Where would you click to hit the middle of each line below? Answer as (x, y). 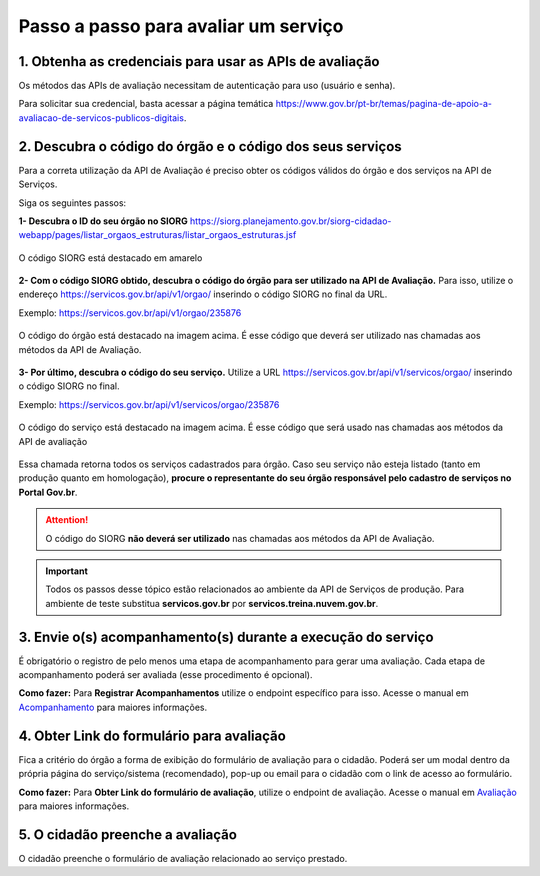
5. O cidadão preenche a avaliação (127, 834)
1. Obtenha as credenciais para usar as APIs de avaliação (199, 61)
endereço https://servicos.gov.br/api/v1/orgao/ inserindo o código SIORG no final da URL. (203, 294)
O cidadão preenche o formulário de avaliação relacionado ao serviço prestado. (183, 858)
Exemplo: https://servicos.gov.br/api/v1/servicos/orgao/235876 (149, 404)
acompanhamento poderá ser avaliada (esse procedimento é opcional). (165, 675)
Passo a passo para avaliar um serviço (181, 26)
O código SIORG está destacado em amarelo (110, 257)
